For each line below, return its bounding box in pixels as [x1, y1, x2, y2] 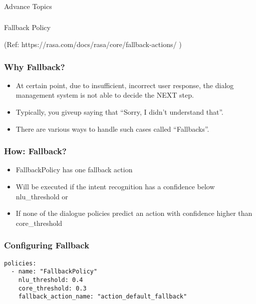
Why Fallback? [4, 60, 65, 73]
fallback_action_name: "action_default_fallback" [18, 293, 187, 300]
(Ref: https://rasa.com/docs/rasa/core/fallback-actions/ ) [4, 39, 182, 50]
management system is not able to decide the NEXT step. [16, 90, 194, 100]
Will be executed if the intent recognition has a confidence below [16, 181, 215, 192]
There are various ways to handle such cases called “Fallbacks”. [16, 123, 209, 134]
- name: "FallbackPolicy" [11, 268, 98, 275]
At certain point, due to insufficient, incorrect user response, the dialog [16, 80, 234, 90]
